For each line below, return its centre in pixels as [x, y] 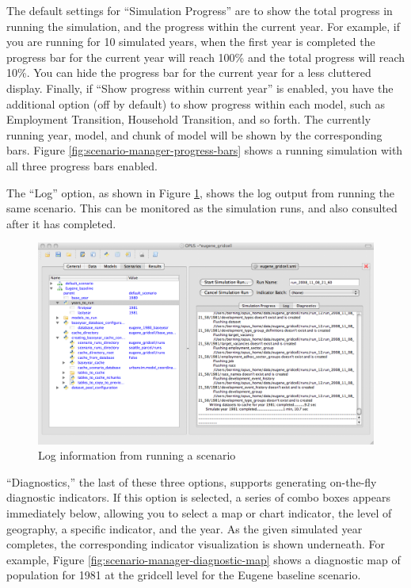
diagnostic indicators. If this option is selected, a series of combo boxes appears [198, 497]
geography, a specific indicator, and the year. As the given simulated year [185, 528]
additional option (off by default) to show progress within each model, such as [196, 103]
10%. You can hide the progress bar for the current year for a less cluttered [189, 73]
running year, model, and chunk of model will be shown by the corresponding [194, 134]
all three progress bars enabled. [82, 165]
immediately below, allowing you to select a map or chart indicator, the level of [199, 512]
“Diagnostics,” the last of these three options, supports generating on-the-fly [192, 481]
